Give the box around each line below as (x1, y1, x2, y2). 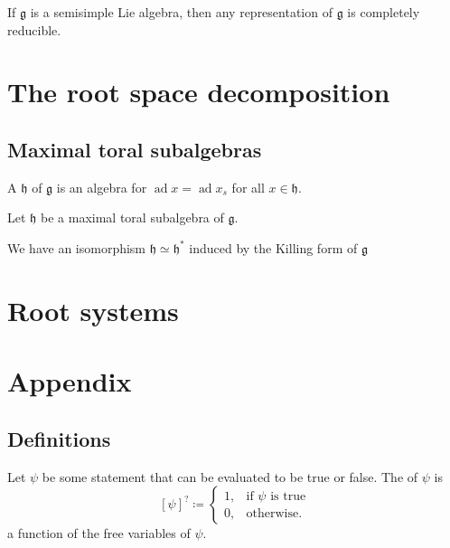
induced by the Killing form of (189, 238, 358, 257)
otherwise (246, 506, 299, 520)
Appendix (7, 363, 132, 400)
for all (231, 177, 265, 196)
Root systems (7, 291, 179, 328)
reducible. (7, 20, 61, 39)
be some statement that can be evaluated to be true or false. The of (42, 467, 418, 486)
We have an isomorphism (7, 238, 146, 257)
